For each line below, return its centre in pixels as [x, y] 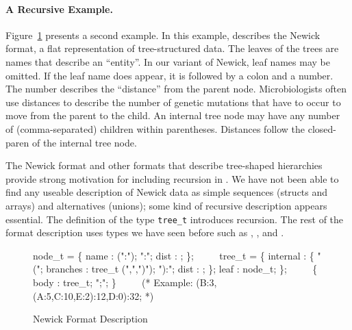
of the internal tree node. [84, 142]
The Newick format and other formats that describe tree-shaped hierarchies [164, 165]
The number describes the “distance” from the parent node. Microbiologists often [176, 89]
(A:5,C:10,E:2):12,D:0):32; [88, 295]
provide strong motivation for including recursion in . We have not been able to [172, 178]
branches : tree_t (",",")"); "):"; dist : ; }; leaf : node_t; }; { [182, 269]
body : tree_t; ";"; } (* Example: [113, 282]
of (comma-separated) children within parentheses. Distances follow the [155, 128]
